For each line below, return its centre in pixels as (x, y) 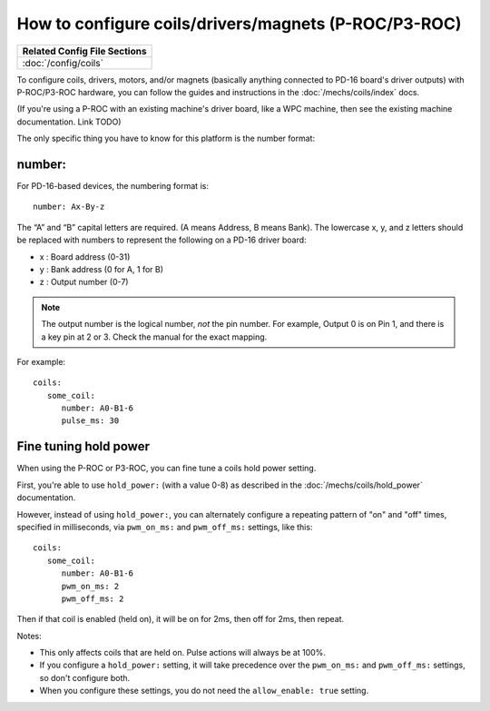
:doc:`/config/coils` (63, 63)
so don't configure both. (85, 677)
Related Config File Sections (84, 51)
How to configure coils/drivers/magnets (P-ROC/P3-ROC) (239, 24)
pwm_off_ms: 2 (93, 598)
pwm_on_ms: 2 (90, 586)
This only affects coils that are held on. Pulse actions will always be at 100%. (183, 653)
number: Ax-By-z (69, 207)
